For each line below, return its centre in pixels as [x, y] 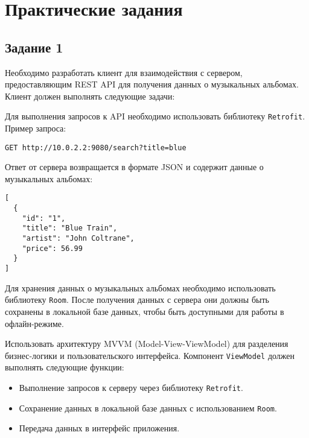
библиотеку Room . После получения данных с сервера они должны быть [137, 300]
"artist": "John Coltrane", [78, 239]
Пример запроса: [36, 128]
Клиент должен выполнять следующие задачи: [90, 96]
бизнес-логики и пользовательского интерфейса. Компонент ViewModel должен [150, 355]
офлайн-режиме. [34, 323]
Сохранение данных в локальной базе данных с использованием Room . [148, 408]
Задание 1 [34, 47]
